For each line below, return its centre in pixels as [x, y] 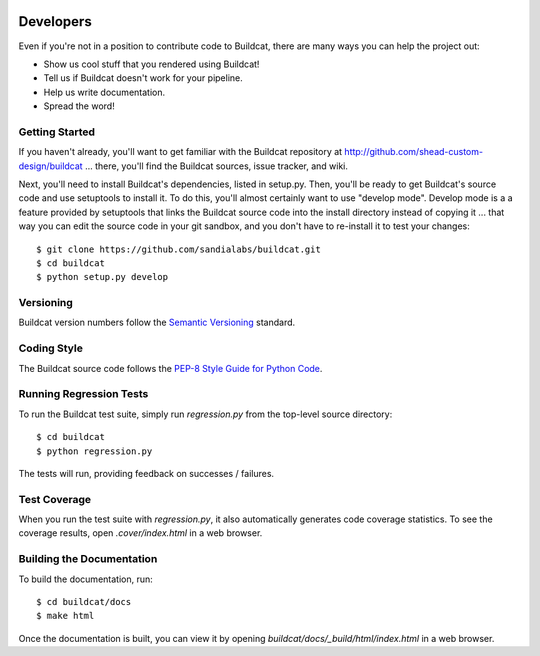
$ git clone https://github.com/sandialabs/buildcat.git [179, 249]
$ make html [65, 616]
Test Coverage [55, 499]
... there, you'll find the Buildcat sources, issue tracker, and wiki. [217, 166]
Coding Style [51, 348]
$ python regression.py [94, 451]
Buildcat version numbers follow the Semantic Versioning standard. [157, 322]
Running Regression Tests [83, 394]
